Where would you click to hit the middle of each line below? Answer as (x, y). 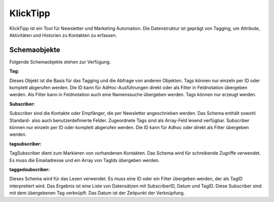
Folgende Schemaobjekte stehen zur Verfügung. (60, 62)
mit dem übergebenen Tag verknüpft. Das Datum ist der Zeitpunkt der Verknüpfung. (97, 193)
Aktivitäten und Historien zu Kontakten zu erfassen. (63, 35)
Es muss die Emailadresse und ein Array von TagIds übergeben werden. (84, 160)
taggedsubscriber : (30, 169)
